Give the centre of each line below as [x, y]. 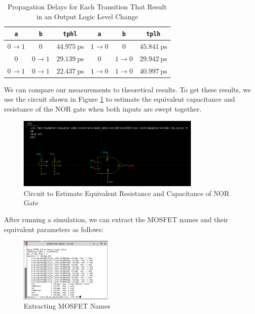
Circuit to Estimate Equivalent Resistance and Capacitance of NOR [127, 193]
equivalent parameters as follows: [54, 229]
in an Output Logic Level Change [87, 16]
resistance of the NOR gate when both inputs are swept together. [103, 109]
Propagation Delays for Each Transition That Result [87, 6]
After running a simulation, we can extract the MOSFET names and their [116, 219]
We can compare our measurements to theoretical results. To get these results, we [127, 89]
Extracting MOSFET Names [67, 306]
